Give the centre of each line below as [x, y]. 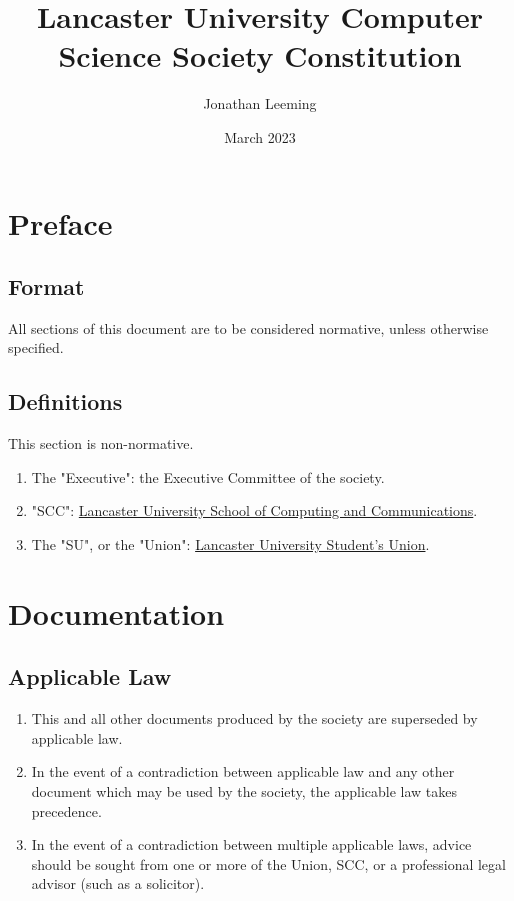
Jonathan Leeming [260, 103]
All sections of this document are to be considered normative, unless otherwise [248, 327]
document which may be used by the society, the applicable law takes [244, 791]
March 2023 [260, 136]
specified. [36, 347]
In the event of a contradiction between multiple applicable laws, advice [251, 844]
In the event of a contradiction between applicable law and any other [243, 771]
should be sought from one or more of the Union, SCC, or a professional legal [268, 863]
